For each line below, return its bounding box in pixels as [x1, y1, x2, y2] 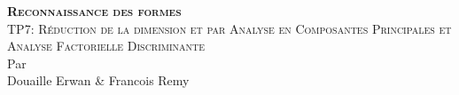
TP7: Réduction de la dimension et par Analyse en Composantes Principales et [7, 19, 452, 37]
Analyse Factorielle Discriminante [7, 36, 206, 55]
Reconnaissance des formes [7, 2, 182, 20]
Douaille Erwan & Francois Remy [7, 71, 190, 90]
